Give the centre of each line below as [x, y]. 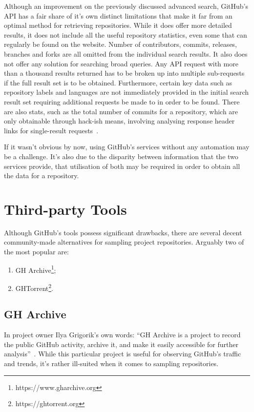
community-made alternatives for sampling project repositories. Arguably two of [124, 242]
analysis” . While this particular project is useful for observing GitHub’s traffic [123, 354]
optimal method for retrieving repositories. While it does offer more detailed [118, 25]
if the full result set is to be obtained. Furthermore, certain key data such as [118, 82]
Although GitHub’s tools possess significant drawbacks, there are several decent [123, 232]
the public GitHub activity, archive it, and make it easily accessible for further [121, 344]
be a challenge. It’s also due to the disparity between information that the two [121, 156]
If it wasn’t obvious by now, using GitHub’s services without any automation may [127, 147]
